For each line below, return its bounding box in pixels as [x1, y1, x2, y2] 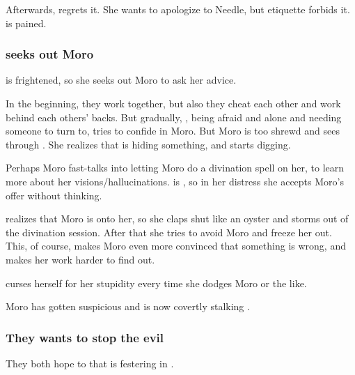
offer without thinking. [6, 187, 102, 202]
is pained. [6, 15, 47, 30]
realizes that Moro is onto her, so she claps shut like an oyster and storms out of [6, 211, 349, 226]
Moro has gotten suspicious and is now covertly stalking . [6, 299, 250, 314]
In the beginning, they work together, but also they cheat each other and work [6, 96, 341, 110]
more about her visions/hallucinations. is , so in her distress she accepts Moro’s [6, 174, 344, 188]
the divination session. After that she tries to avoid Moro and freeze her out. [6, 224, 332, 239]
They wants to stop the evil [6, 328, 164, 346]
